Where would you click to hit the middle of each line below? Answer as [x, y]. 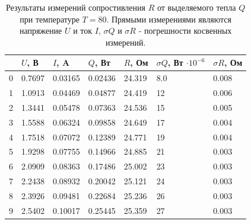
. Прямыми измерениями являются [169, 19]
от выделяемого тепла [196, 7]
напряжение [41, 31]
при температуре [50, 19]
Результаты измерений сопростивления [76, 7]
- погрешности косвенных [185, 31]
